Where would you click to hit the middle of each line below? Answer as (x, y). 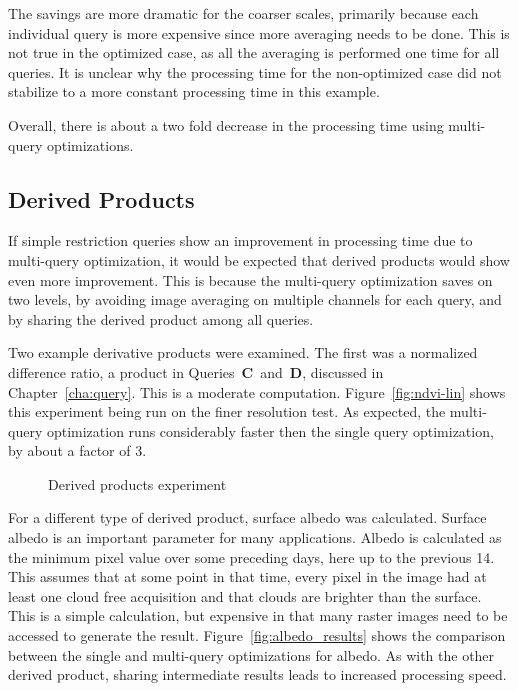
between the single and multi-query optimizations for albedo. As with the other (251, 654)
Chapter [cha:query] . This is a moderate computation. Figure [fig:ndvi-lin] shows (257, 391)
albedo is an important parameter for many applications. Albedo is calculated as (255, 537)
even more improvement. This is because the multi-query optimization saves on (250, 279)
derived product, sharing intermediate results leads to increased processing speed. (257, 674)
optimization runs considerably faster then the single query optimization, (270, 430)
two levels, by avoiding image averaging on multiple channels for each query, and (255, 299)
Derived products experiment (137, 483)
